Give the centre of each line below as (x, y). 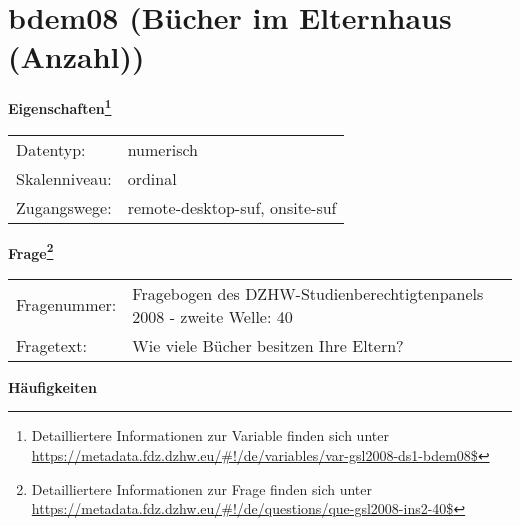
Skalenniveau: (64, 178)
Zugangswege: (64, 207)
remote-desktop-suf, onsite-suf (232, 207)
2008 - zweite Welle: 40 (212, 316)
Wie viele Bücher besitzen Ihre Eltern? (268, 345)
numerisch (162, 149)
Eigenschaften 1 (60, 106)
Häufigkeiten (52, 386)
